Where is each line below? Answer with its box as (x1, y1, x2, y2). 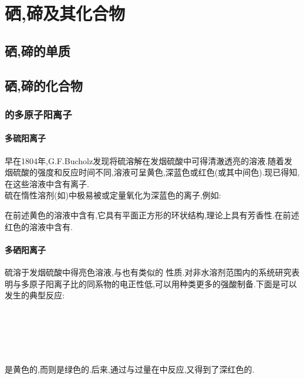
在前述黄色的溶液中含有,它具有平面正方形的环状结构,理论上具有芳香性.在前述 (5, 208, 299, 221)
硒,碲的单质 (5, 41, 70, 59)
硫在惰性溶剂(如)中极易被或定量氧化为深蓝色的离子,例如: (5, 189, 221, 201)
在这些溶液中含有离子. (5, 177, 89, 189)
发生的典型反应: (5, 289, 65, 301)
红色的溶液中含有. (5, 220, 73, 232)
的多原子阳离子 (5, 107, 72, 121)
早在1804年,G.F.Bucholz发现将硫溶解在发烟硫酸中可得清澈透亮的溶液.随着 (5, 154, 285, 167)
